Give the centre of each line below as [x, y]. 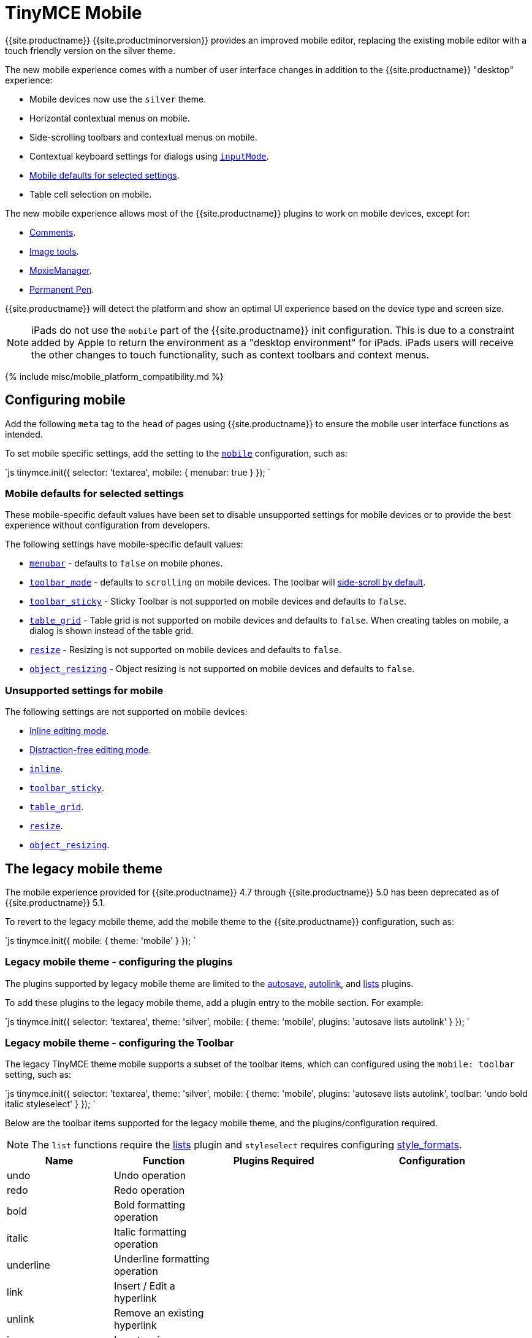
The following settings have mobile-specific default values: [124, 544]
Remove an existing [159, 1313]
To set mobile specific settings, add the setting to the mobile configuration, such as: [176, 453]
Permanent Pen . [62, 289]
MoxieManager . [61, 270]
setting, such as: [38, 1075]
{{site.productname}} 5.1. [55, 902]
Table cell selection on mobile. [91, 194]
